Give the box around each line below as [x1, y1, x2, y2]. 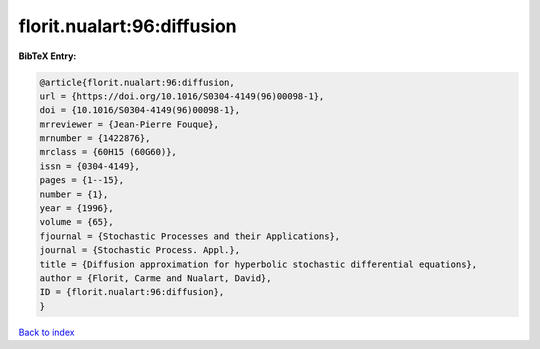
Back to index [18, 326, 75, 338]
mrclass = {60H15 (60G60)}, [39, 146, 177, 158]
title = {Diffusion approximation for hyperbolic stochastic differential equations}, [39, 258, 478, 270]
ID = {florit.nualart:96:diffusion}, [39, 286, 225, 298]
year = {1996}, [39, 203, 114, 214]
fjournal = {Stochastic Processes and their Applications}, [39, 230, 341, 242]
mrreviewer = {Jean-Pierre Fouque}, [39, 118, 220, 130]
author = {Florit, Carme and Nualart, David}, [39, 273, 272, 284]
